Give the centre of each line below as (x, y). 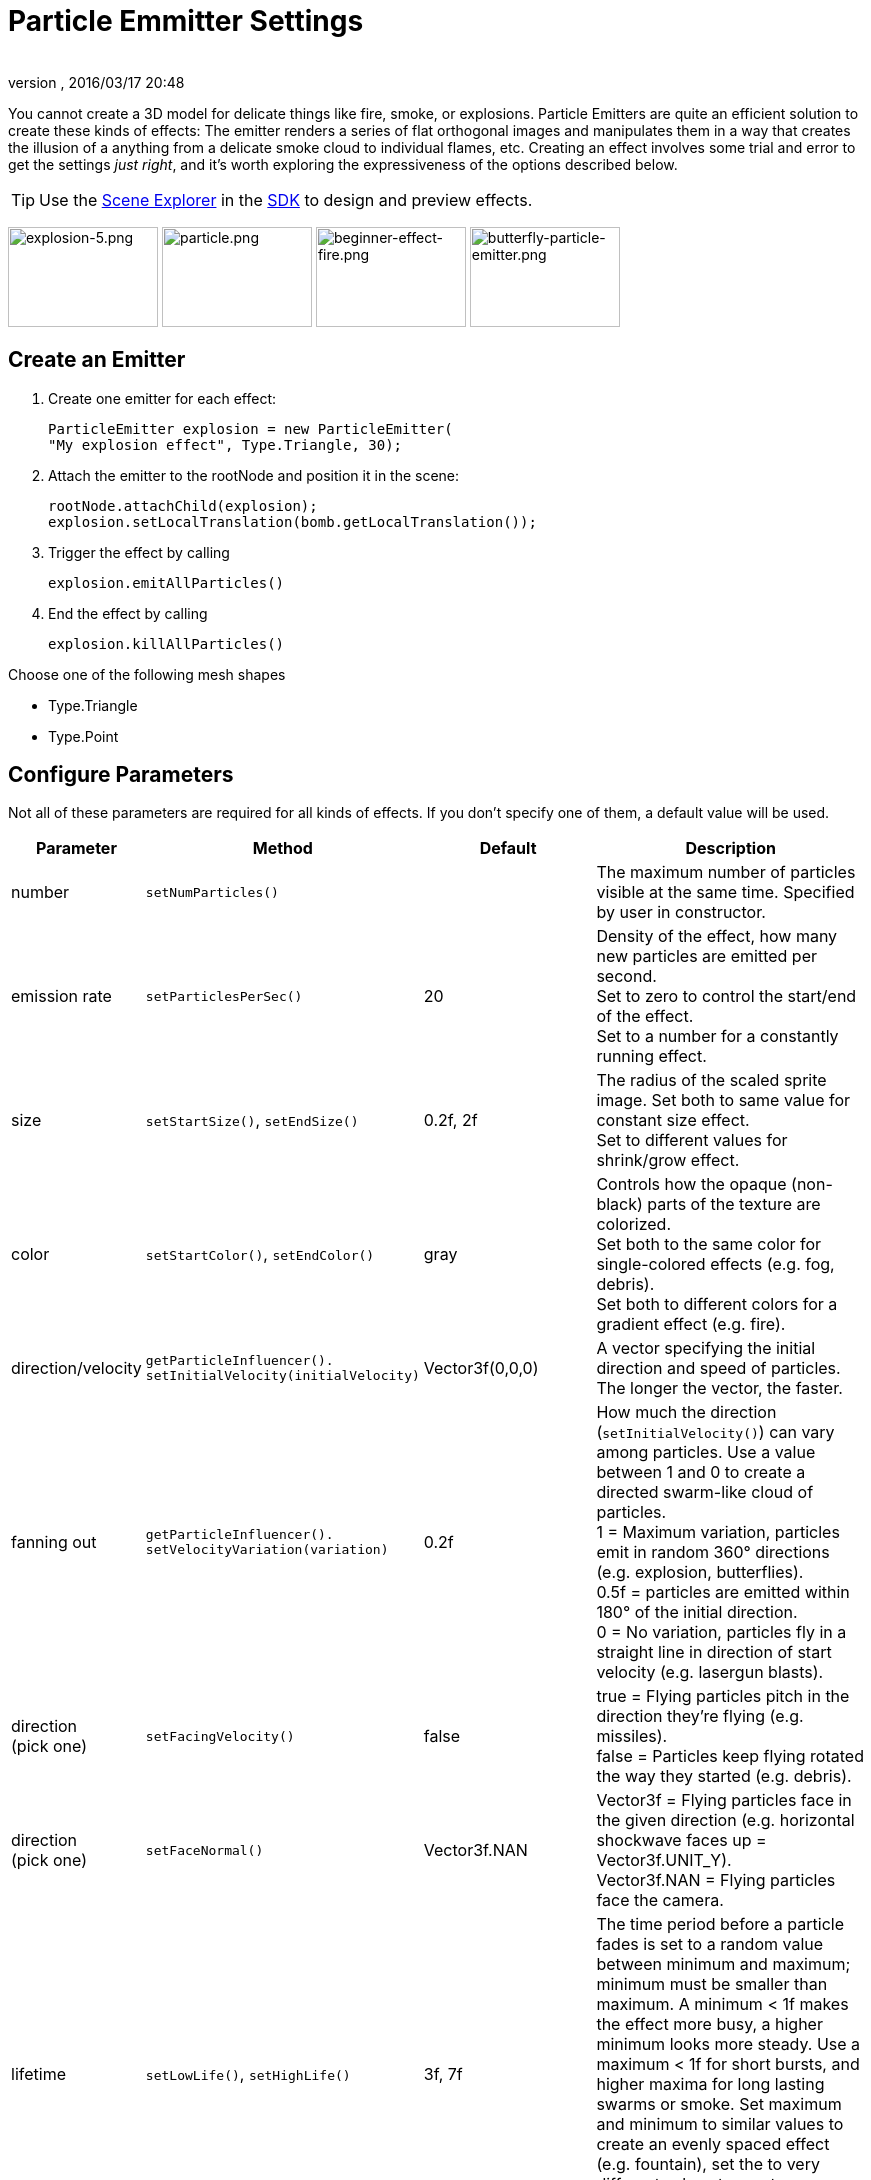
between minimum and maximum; (723, 1964)
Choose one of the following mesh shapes (147, 674)
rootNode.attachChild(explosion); (183, 505)
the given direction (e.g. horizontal (725, 1820)
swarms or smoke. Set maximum (719, 2104)
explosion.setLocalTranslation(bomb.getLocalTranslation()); (292, 521)
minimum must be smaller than (712, 1984)
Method (282, 848)
